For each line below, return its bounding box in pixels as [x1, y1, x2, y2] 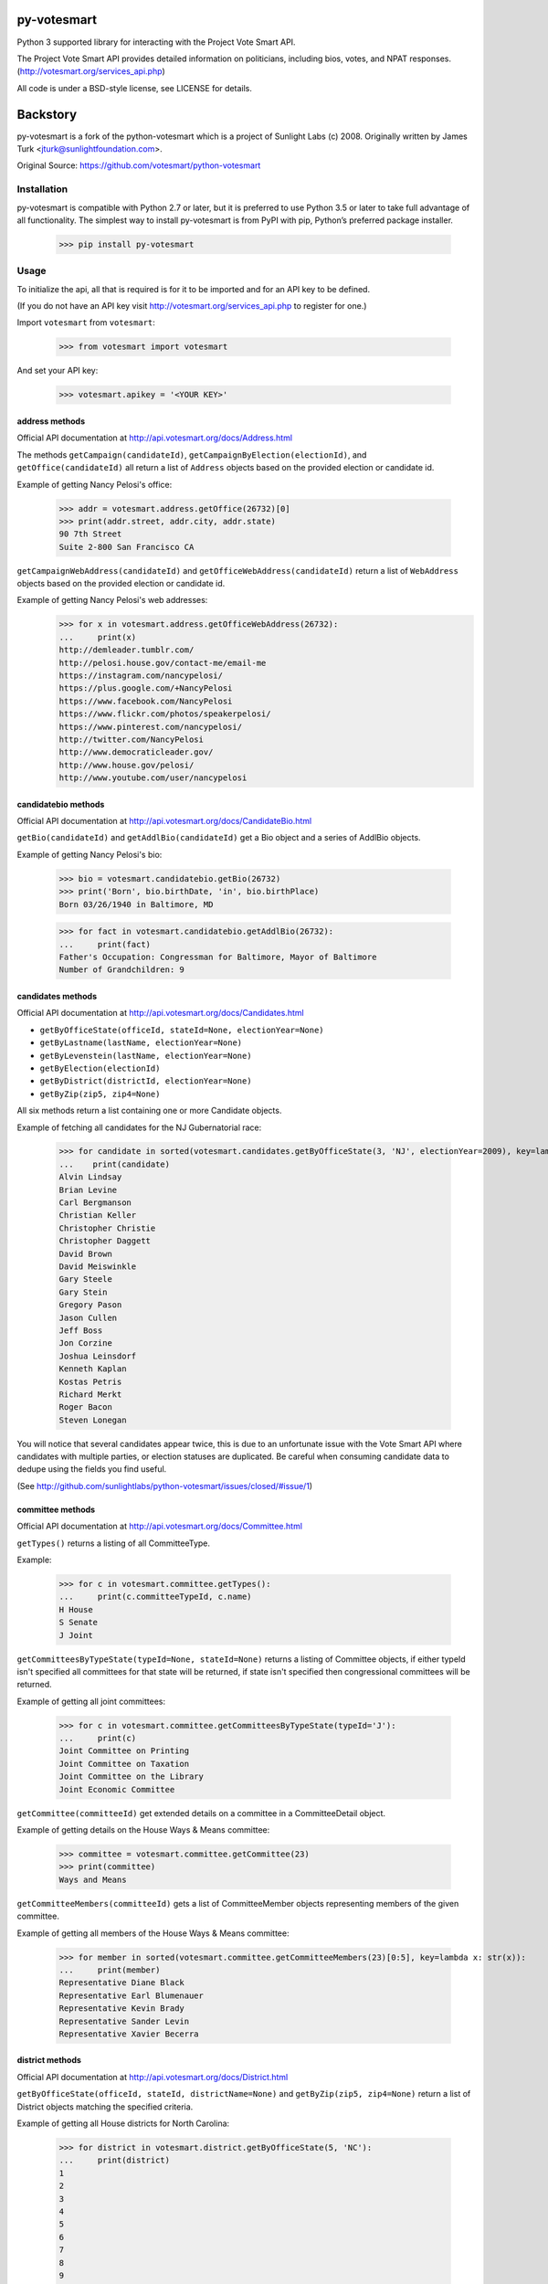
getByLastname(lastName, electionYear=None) [39, 1038, 243, 1048]
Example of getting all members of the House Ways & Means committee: [16, 1928, 290, 1939]
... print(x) [58, 631, 137, 642]
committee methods [16, 1504, 96, 1515]
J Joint [58, 1630, 93, 1640]
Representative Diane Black [58, 1978, 184, 1988]
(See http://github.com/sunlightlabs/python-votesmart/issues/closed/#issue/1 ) [16, 1480, 313, 1491]
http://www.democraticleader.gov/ [58, 747, 214, 757]
